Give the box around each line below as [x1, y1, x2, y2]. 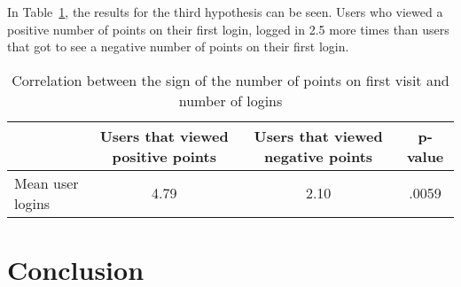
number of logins [178, 89, 283, 111]
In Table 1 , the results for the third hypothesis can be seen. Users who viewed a [7, 3, 443, 20]
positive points [112, 145, 216, 167]
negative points [264, 145, 373, 167]
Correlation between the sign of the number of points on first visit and [12, 69, 449, 90]
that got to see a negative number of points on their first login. [7, 37, 349, 56]
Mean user [14, 172, 79, 193]
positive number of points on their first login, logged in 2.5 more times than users [7, 19, 449, 38]
